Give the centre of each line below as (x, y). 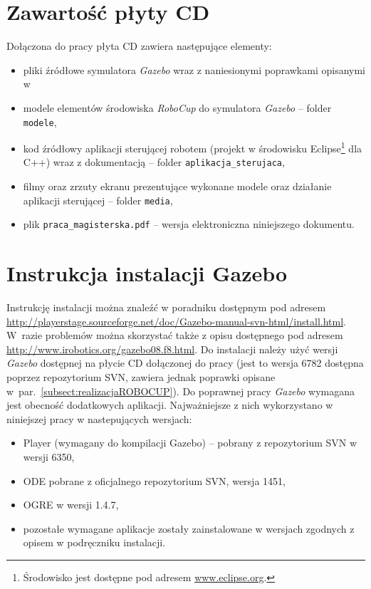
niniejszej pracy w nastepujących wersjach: (99, 418)
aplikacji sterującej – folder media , (98, 200)
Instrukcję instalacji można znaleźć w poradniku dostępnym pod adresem (166, 307)
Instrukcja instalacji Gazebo (147, 273)
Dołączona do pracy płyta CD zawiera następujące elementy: (139, 46)
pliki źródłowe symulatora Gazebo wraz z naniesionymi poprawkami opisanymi (194, 69)
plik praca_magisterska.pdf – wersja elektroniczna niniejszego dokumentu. (189, 224)
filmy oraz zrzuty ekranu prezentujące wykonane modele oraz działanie (177, 186)
